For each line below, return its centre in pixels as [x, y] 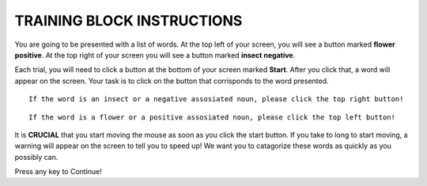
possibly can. [36, 157]
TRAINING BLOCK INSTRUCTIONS [128, 21]
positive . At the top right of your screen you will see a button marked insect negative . [155, 55]
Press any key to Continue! [59, 172]
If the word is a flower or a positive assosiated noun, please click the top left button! [212, 117]
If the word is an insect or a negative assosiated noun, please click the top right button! [216, 99]
